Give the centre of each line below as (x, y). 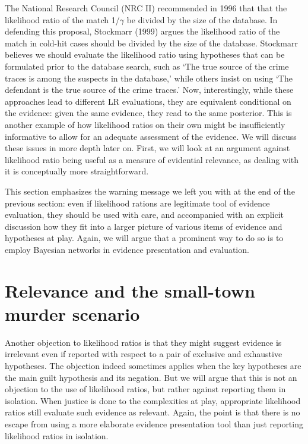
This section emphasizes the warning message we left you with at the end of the (150, 191)
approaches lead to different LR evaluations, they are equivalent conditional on (148, 101)
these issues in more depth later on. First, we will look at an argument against (147, 148)
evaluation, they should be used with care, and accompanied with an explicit (144, 215)
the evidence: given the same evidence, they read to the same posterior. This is (148, 113)
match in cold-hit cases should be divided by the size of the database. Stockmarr (151, 43)
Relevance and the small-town (130, 290)
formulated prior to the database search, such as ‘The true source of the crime (147, 66)
